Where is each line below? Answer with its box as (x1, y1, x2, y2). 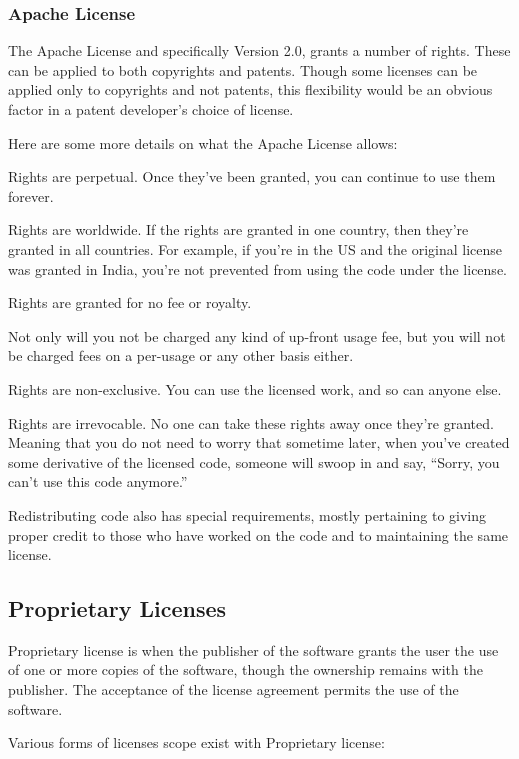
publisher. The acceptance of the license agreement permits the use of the (8, 679, 459, 700)
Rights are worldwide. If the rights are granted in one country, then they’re (8, 219, 469, 240)
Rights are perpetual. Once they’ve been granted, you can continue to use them (8, 166, 496, 187)
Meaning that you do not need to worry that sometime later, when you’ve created (8, 432, 510, 453)
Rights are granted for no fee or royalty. (8, 292, 252, 313)
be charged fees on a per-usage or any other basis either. (8, 345, 354, 366)
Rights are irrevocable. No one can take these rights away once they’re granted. (8, 412, 494, 433)
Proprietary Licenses (8, 593, 227, 624)
